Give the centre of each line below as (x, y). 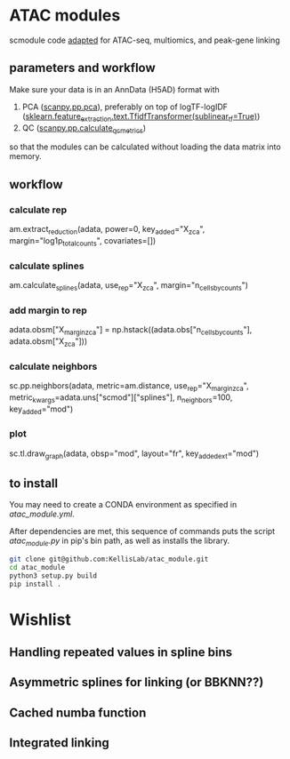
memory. (25, 156)
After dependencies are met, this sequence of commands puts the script (142, 531)
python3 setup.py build (53, 575)
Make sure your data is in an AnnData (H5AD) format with (114, 89)
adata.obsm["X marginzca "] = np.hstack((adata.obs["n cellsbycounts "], (131, 331)
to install (34, 483)
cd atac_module (37, 567)
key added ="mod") (41, 410)
